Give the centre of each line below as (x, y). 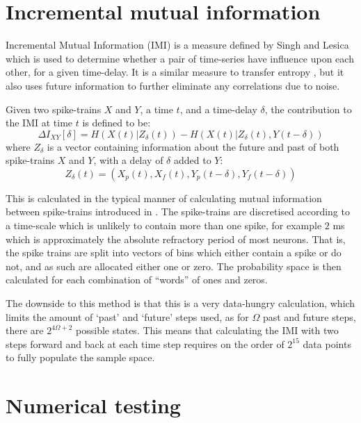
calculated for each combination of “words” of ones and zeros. (137, 280)
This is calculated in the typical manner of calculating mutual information (164, 198)
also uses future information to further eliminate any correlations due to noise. (173, 85)
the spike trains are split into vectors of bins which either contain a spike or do (174, 252)
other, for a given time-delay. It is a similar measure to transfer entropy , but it (175, 72)
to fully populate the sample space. (80, 357)
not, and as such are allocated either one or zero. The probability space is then (174, 266)
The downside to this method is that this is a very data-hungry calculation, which (180, 303)
